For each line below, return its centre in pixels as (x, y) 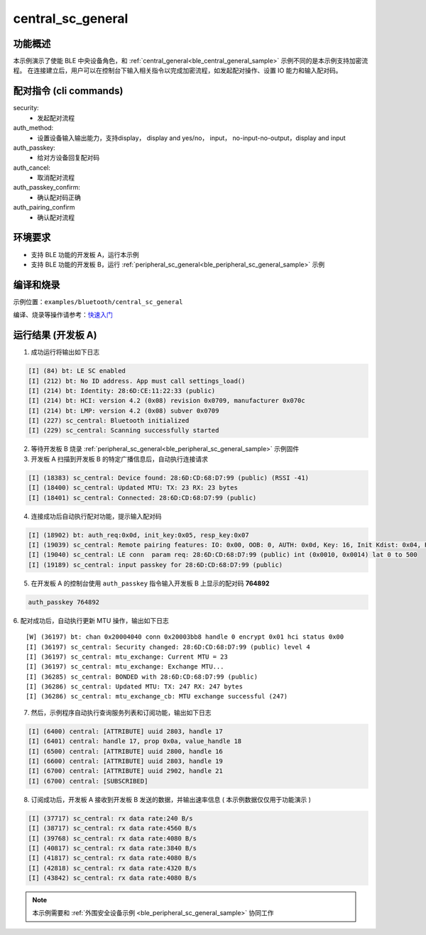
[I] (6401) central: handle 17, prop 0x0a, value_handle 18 (135, 741)
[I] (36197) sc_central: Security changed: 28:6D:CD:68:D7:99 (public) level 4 (168, 647)
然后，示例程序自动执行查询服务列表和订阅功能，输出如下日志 (121, 712)
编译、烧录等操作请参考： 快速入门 (63, 315)
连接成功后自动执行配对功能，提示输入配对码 (96, 516)
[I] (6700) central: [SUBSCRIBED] (88, 781)
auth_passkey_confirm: (47, 188)
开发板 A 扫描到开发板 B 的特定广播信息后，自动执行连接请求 (120, 459)
